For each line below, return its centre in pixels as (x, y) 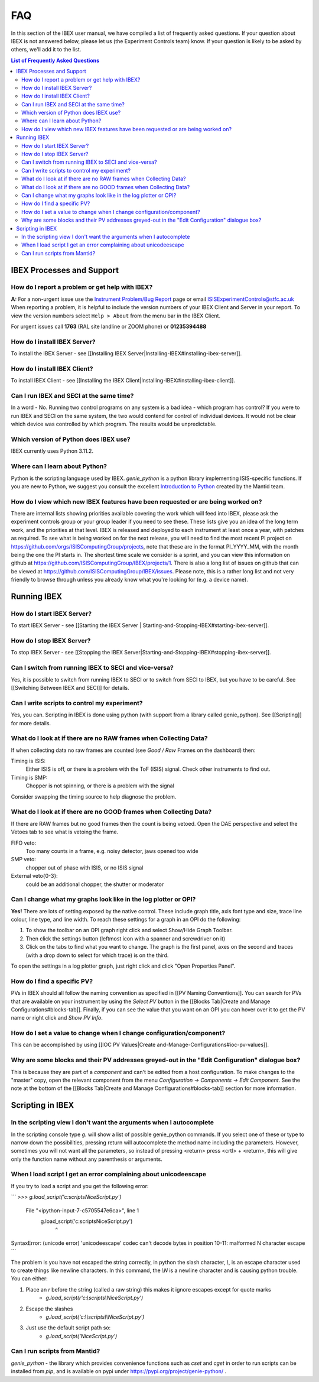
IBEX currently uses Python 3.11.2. (52, 451)
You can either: (30, 1279)
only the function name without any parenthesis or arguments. (87, 1159)
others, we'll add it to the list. (46, 50)
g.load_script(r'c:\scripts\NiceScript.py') (95, 1298)
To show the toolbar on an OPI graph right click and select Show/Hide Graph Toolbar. (129, 930)
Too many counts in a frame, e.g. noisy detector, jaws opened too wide (112, 851)
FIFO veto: (24, 843)
